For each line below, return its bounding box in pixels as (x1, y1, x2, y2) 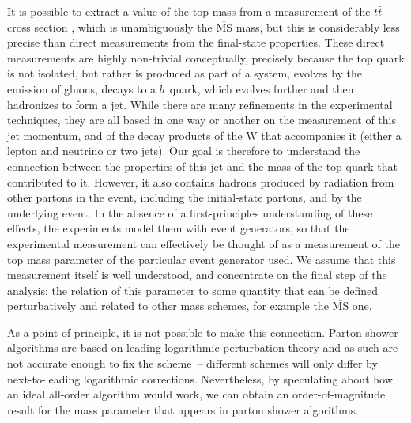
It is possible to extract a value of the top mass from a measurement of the (7, 3, 371, 19)
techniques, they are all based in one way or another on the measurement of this (7, 111, 396, 128)
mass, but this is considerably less (236, 18, 400, 35)
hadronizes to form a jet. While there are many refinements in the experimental (7, 96, 393, 112)
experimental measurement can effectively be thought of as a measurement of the (7, 235, 400, 251)
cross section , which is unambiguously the (7, 18, 213, 35)
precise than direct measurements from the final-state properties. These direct (7, 34, 385, 51)
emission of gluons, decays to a (7, 80, 156, 96)
